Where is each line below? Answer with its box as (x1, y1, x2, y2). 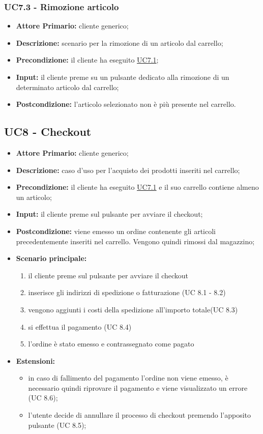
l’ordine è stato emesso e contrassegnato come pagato (28, 338, 194, 349)
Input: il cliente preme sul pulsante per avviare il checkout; (16, 209, 203, 219)
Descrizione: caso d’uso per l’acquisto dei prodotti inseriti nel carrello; (16, 164, 240, 175)
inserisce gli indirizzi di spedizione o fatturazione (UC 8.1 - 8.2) (28, 287, 226, 298)
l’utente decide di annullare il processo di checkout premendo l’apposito (28, 410, 251, 420)
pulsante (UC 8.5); (28, 419, 86, 430)
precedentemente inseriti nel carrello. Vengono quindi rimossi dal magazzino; (16, 236, 255, 246)
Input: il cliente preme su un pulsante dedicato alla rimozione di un (16, 72, 229, 82)
